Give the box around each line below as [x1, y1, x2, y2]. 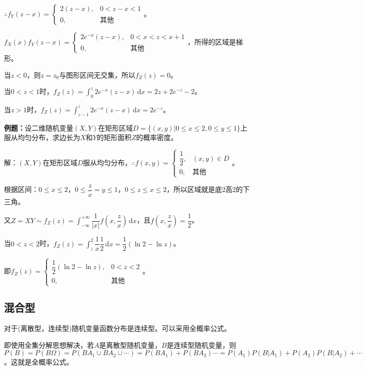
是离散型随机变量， [99, 339, 162, 350]
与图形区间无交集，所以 [59, 69, 136, 80]
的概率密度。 [136, 132, 178, 142]
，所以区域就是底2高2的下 [166, 184, 250, 194]
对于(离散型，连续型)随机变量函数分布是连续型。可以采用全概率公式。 [4, 323, 231, 333]
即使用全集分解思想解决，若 [4, 339, 94, 350]
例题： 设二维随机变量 [4, 122, 73, 133]
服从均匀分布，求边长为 [4, 132, 80, 142]
